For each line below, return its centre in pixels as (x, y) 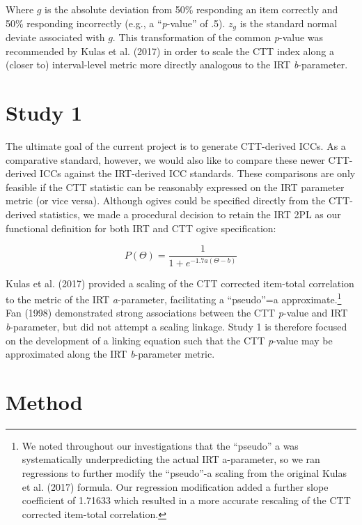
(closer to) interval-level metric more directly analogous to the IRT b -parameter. (177, 64)
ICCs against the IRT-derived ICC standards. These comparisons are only (198, 173)
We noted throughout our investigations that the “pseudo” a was (160, 445)
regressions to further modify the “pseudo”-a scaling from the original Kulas (184, 473)
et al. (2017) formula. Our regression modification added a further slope (175, 486)
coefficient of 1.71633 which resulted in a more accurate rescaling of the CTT (186, 500)
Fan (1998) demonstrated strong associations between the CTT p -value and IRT (177, 313)
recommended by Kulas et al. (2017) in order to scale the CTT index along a (170, 51)
